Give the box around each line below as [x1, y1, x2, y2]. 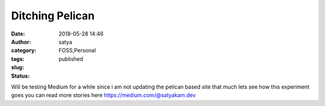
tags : [11, 55, 25, 63]
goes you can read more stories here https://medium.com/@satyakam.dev [11, 92, 196, 99]
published [58, 55, 84, 63]
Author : [11, 38, 31, 45]
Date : [11, 30, 25, 37]
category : [11, 47, 37, 54]
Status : [11, 72, 30, 79]
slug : [11, 64, 24, 71]
